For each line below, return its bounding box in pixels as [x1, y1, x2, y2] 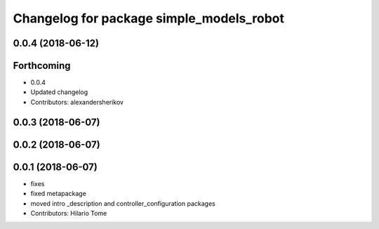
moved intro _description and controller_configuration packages [30, 199, 215, 207]
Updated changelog [30, 88, 88, 96]
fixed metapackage [30, 190, 87, 198]
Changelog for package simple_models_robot [13, 11, 284, 26]
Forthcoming [13, 60, 71, 72]
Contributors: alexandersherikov [30, 98, 124, 106]
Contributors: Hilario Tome [30, 209, 107, 217]
